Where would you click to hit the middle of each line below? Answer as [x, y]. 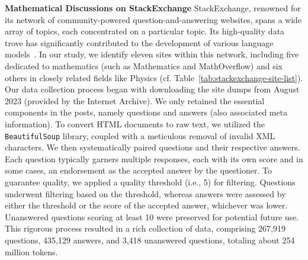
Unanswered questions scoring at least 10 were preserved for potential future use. [152, 216]
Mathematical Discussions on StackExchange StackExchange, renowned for [153, 8]
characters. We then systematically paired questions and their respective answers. [153, 147]
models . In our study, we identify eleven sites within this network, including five [152, 54]
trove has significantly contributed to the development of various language [139, 42]
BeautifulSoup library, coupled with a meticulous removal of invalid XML [140, 135]
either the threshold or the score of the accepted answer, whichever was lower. [146, 205]
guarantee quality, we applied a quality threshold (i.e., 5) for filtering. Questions [150, 182]
